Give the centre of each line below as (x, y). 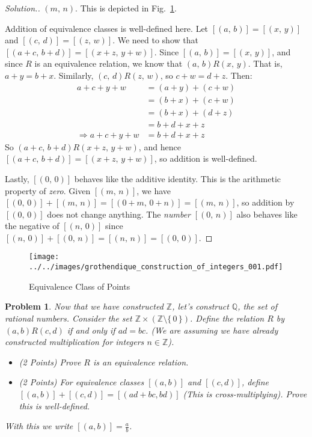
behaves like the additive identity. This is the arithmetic (178, 178)
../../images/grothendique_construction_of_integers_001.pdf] (156, 267)
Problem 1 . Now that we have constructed (84, 306)
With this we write (39, 426)
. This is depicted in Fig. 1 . (126, 8)
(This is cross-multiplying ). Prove (245, 393)
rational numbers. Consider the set (69, 318)
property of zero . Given (48, 190)
